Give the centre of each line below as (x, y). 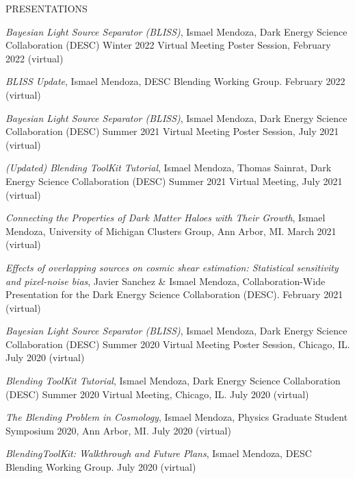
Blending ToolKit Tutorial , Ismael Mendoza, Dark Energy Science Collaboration (173, 381)
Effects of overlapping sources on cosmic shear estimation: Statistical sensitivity (172, 267)
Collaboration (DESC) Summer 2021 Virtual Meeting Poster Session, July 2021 (172, 131)
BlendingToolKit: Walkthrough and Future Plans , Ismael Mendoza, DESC (159, 453)
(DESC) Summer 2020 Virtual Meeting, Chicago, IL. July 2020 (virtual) (157, 394)
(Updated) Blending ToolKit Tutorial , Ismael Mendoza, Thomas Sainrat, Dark (169, 168)
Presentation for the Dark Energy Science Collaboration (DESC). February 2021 (174, 294)
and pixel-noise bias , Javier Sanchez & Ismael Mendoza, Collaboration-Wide (166, 281)
